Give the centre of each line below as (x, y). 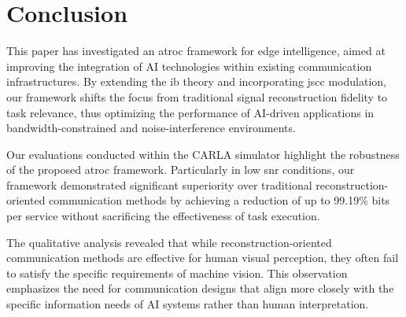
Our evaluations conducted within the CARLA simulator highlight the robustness (203, 154)
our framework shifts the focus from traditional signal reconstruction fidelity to (197, 96)
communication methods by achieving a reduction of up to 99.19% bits (220, 200)
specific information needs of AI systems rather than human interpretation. (188, 304)
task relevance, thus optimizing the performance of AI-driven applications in (190, 112)
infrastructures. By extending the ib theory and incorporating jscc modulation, (196, 81)
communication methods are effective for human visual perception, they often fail (203, 258)
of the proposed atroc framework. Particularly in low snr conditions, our (181, 170)
